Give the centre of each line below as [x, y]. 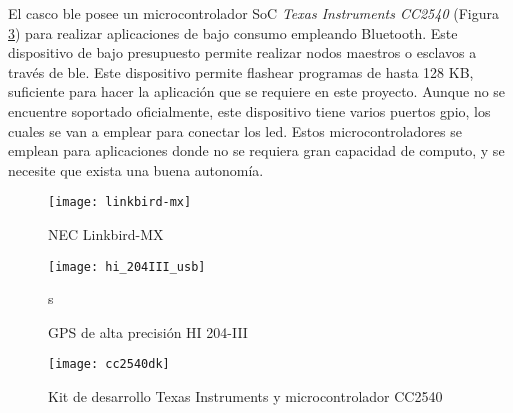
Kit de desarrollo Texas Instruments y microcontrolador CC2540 [245, 396]
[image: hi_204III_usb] [127, 266]
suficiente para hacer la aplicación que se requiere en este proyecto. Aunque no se [257, 91]
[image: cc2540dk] [109, 364]
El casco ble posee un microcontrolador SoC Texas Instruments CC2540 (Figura [253, 13]
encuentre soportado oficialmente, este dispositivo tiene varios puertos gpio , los [249, 110]
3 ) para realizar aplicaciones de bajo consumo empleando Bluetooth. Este [233, 32]
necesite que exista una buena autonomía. [136, 169]
